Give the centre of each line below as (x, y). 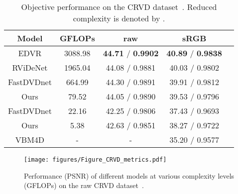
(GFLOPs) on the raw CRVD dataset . (84, 185)
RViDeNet (30, 67)
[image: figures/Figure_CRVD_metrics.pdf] (95, 160)
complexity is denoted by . (119, 18)
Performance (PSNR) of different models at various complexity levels (129, 175)
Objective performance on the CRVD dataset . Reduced (119, 7)
